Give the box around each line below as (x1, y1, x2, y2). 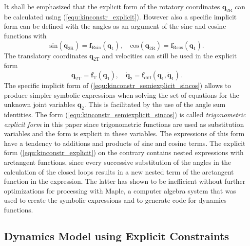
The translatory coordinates (4, 50, 87, 60)
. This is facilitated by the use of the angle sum (84, 99, 226, 109)
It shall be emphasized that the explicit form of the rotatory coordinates (4, 1, 220, 11)
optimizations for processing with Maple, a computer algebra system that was (4, 185, 236, 195)
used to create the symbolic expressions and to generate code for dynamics (4, 195, 227, 205)
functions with (4, 30, 47, 40)
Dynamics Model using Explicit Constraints (4, 228, 229, 243)
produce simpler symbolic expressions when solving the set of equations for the (4, 89, 239, 100)
